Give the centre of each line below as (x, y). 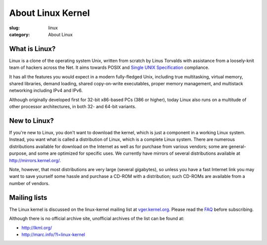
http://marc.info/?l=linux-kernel (53, 234)
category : (20, 34)
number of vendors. (29, 183)
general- (237, 146)
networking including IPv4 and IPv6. (46, 91)
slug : (14, 28)
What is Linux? (32, 49)
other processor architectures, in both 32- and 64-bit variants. (73, 107)
